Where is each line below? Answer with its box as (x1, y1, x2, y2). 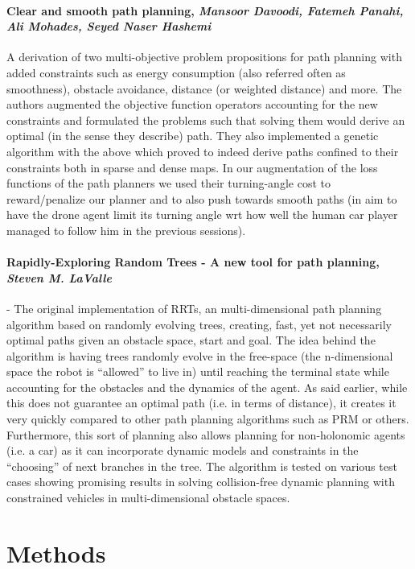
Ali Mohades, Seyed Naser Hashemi (6, 18, 212, 35)
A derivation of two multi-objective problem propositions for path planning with (6, 48, 402, 65)
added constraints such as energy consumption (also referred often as (6, 64, 346, 80)
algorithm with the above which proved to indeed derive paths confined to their (6, 142, 399, 159)
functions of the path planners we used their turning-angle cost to (6, 175, 331, 192)
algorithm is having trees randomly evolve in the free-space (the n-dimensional (6, 347, 393, 364)
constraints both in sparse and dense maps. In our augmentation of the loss (6, 159, 378, 175)
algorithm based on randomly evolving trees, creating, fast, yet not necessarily (6, 315, 392, 332)
